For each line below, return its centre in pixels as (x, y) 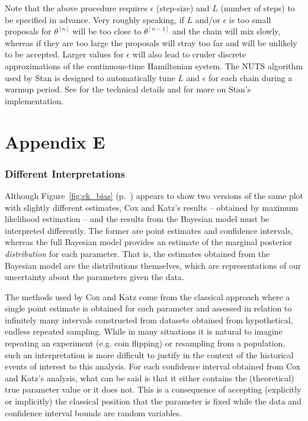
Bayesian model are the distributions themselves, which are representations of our (153, 265)
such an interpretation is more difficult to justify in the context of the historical (149, 354)
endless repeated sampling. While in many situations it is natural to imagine (144, 331)
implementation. (34, 100)
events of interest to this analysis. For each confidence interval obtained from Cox (153, 366)
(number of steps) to (258, 8)
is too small (250, 19)
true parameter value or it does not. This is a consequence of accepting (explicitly (153, 389)
